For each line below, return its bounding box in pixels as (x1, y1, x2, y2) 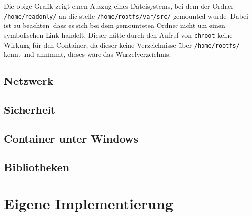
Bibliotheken (4, 160, 70, 175)
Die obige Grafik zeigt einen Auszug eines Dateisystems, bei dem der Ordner (4, 1, 234, 11)
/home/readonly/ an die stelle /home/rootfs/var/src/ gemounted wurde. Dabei (4, 10, 248, 21)
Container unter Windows (4, 131, 139, 146)
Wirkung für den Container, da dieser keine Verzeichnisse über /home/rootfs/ (4, 39, 240, 50)
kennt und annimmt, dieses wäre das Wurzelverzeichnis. (4, 49, 171, 59)
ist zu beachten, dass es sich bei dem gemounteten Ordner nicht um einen (4, 20, 225, 30)
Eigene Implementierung (4, 193, 173, 214)
